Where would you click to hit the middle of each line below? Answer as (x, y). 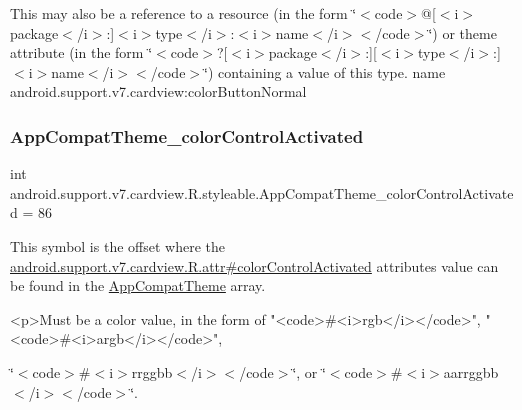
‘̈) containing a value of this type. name (325, 71)
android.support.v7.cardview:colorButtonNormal (158, 91)
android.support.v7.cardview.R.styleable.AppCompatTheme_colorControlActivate (262, 192)
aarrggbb (471, 371)
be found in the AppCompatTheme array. (138, 285)
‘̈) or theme (462, 32)
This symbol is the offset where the (117, 245)
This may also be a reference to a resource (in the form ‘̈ (183, 13)
